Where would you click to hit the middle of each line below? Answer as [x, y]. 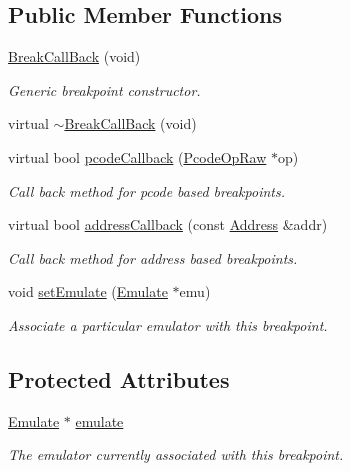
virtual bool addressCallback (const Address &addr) [168, 224]
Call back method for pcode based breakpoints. [146, 190]
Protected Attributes [119, 378]
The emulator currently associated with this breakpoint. [176, 454]
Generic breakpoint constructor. [104, 89]
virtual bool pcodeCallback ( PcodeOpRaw [137, 156]
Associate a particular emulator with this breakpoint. [168, 324]
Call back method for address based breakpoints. [153, 257]
